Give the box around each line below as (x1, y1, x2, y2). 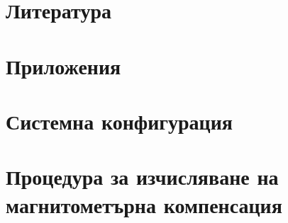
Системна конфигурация (6, 106, 233, 135)
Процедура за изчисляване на (6, 162, 279, 191)
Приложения (6, 51, 121, 80)
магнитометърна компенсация (6, 190, 282, 219)
